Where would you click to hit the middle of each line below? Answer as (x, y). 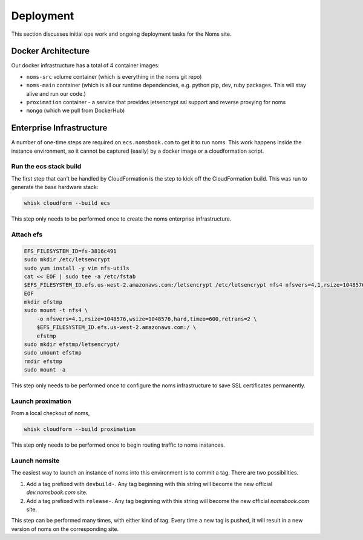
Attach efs (27, 235)
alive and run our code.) (56, 93)
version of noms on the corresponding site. (65, 529)
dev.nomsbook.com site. (57, 492)
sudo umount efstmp (53, 353)
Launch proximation (41, 401)
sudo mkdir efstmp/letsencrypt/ (72, 345)
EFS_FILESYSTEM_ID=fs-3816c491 (70, 251)
